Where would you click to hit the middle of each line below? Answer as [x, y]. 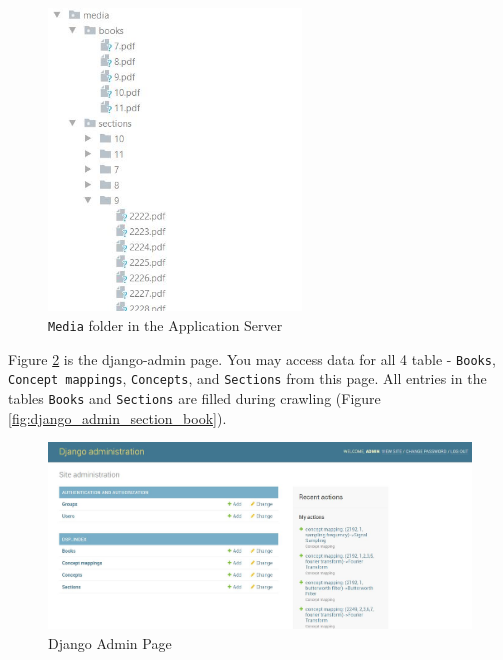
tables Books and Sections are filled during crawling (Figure [194, 397]
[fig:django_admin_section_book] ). [117, 417]
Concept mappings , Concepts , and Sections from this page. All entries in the [247, 378]
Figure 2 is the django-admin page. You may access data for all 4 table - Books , [252, 358]
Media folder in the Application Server [165, 324]
